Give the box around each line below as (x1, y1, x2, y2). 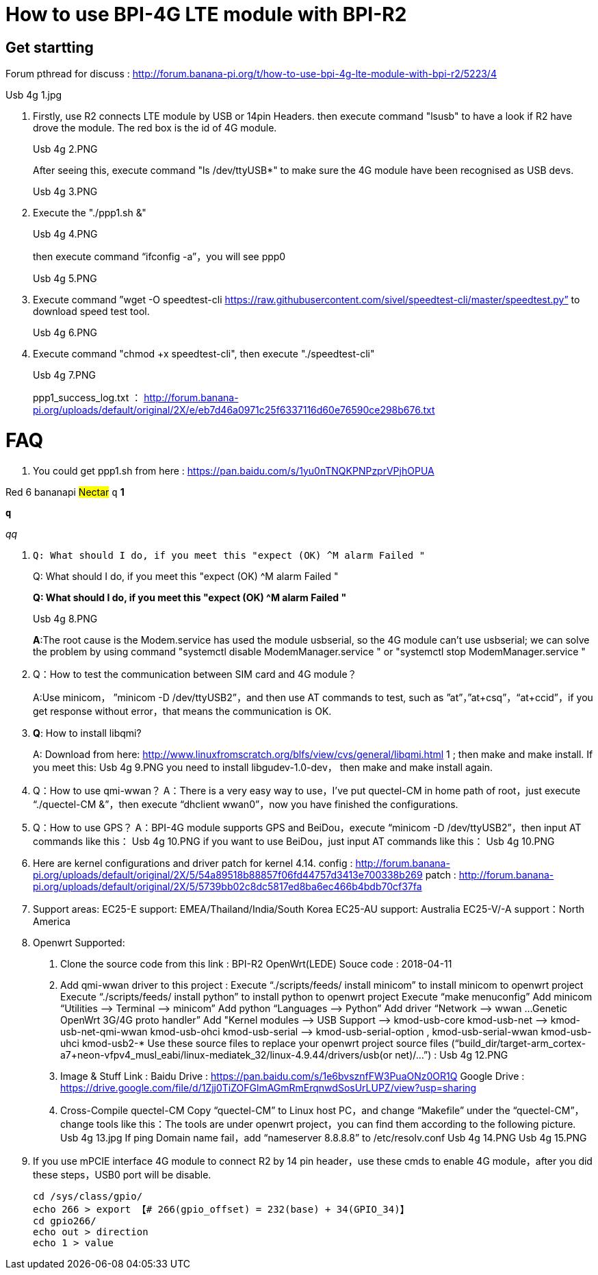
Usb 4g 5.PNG (33, 273, 97, 285)
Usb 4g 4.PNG (33, 228, 98, 240)
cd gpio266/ (33, 1215, 96, 1226)
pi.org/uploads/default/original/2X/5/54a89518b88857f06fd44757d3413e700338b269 (33, 868, 423, 881)
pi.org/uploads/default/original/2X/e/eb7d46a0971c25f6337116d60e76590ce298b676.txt (33, 404, 435, 416)
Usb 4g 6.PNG (33, 327, 98, 339)
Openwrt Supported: (33, 936, 125, 948)
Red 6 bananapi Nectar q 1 (5, 485, 125, 498)
